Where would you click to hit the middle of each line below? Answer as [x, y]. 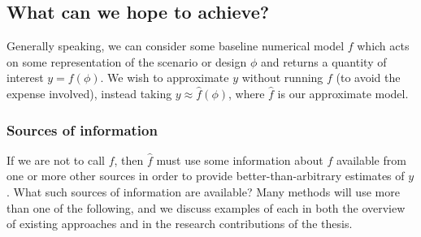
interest [25, 78]
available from [371, 159]
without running [282, 78]
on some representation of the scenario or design [127, 61]
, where [247, 93]
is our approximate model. [343, 93]
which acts [383, 46]
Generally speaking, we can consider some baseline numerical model [176, 46]
